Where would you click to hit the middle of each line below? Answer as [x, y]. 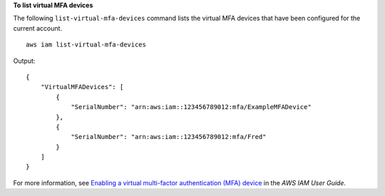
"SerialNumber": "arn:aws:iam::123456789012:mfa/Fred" [169, 137]
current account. [38, 28]
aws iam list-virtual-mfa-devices [86, 45]
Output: [24, 61]
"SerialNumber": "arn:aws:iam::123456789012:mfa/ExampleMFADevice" [191, 107]
